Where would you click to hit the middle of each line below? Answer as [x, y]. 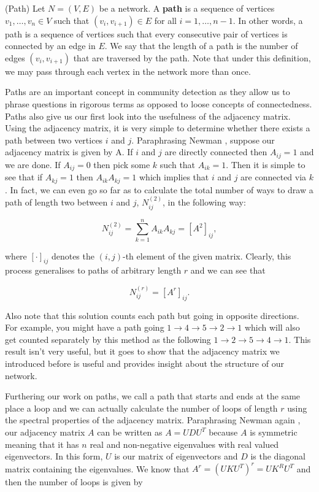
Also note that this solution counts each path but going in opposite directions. [152, 315]
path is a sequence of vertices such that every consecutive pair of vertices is [146, 33]
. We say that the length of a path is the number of [201, 46]
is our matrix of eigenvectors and [176, 456]
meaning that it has [42, 444]
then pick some [122, 164]
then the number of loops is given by [74, 482]
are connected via [274, 177]
